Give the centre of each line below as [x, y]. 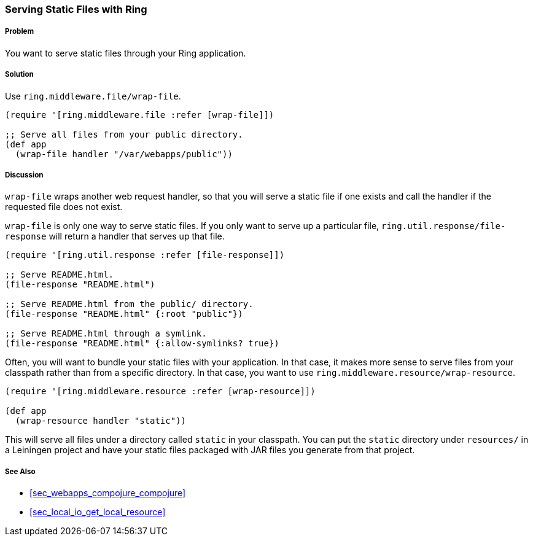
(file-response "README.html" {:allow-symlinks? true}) [142, 344]
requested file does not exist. [64, 207]
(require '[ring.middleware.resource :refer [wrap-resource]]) [160, 391]
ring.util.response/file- [444, 226]
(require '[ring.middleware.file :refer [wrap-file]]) [140, 115]
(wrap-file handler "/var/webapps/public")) [124, 154]
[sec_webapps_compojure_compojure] [108, 493]
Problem [20, 32]
